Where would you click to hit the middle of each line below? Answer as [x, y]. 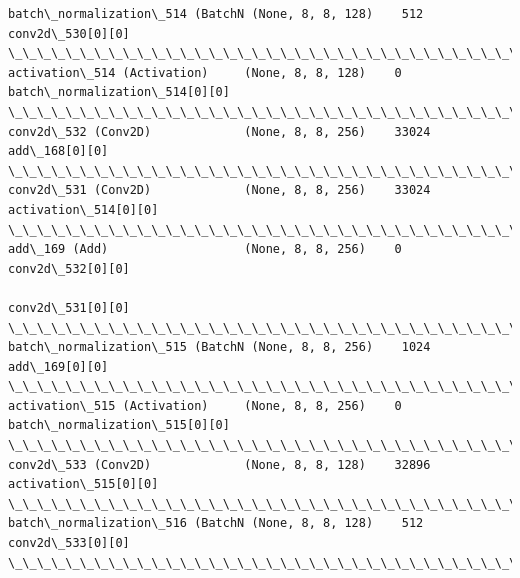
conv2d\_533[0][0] [69, 543]
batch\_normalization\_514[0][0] [119, 92]
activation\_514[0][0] [83, 209]
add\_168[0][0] [58, 151]
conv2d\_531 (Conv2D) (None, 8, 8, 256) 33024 [219, 190]
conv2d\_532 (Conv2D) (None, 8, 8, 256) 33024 [219, 131]
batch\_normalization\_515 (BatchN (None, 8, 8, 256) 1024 [219, 347]
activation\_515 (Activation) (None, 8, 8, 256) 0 [205, 405]
